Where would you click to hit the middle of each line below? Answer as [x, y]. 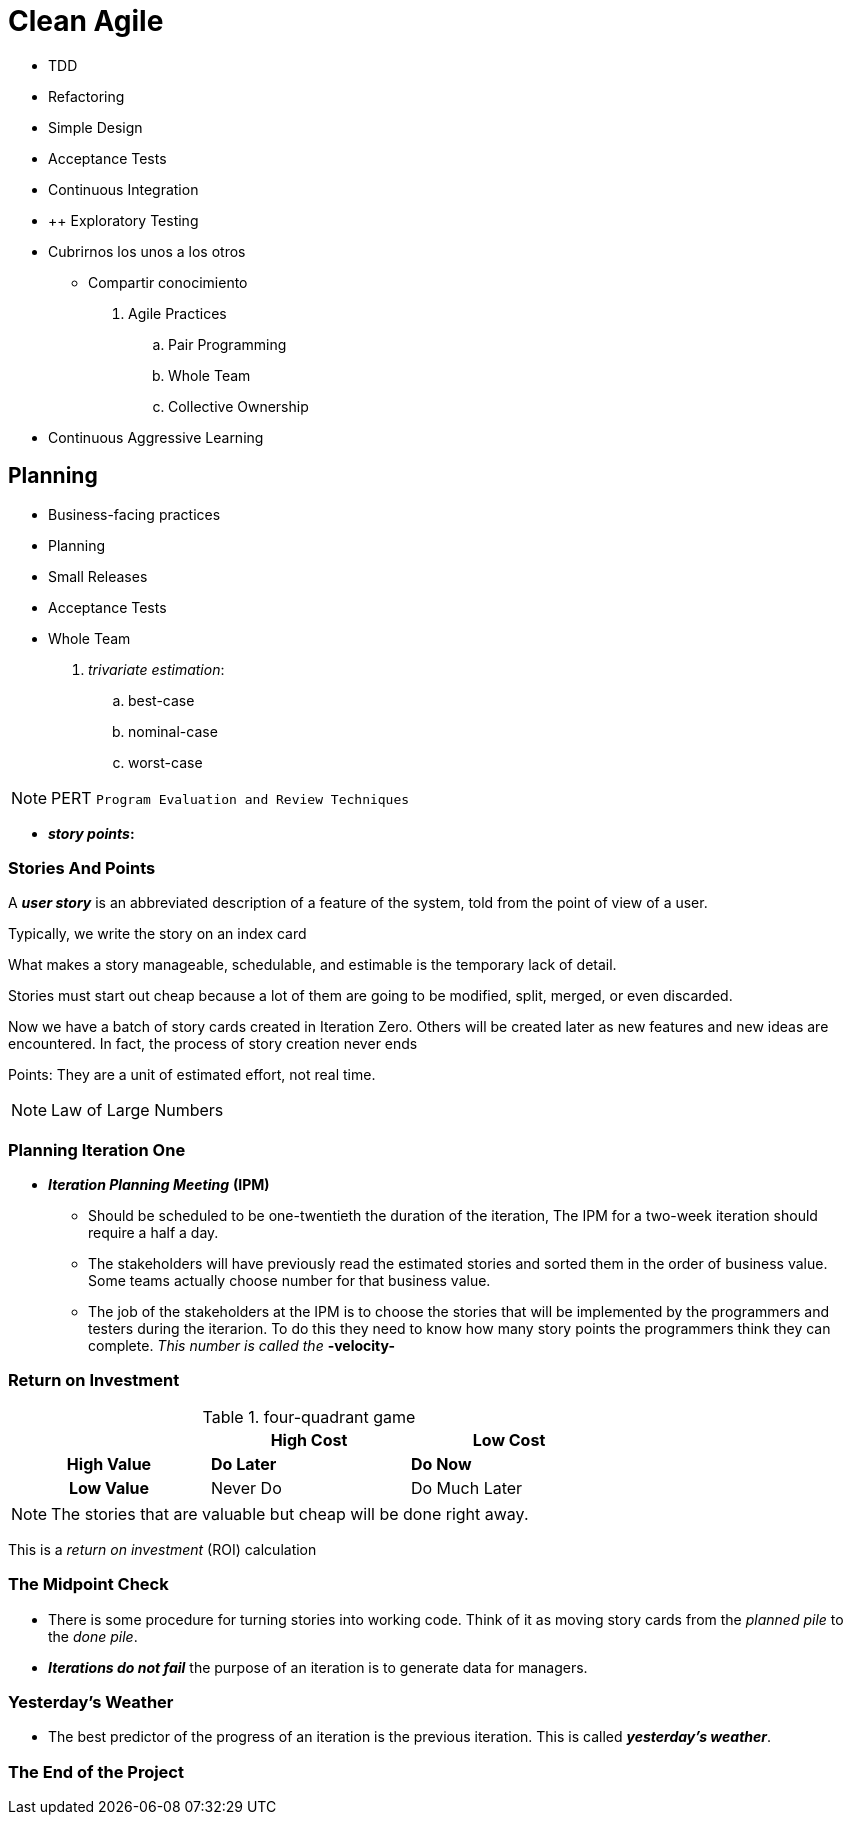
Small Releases [98, 576]
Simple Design [95, 127]
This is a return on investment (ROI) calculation [162, 1549]
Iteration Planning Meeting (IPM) [159, 1185]
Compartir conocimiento [168, 282]
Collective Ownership [238, 406]
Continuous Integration [123, 189]
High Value [109, 1463]
